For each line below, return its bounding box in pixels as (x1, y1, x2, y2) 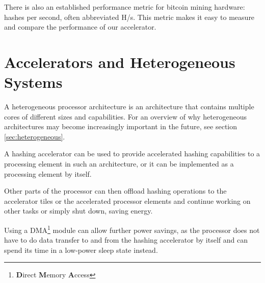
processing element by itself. (4, 168, 92, 179)
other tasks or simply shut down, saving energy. (4, 205, 153, 216)
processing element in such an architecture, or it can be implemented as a (4, 158, 234, 169)
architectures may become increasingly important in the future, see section (4, 121, 237, 132)
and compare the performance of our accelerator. (4, 21, 156, 32)
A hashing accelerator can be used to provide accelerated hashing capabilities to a (4, 148, 260, 159)
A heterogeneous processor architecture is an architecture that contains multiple (4, 101, 254, 112)
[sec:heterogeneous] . (4, 131, 65, 141)
